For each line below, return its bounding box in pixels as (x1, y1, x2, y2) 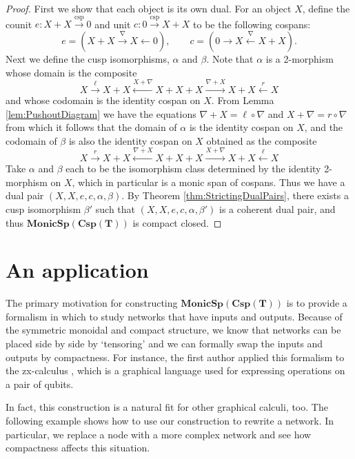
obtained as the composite (206, 133, 317, 147)
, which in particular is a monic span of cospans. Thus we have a (72, 174, 345, 189)
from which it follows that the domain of (6, 120, 177, 134)
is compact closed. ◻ (132, 215, 222, 229)
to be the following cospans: (193, 17, 311, 31)
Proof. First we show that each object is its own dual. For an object (6, 1, 292, 15)
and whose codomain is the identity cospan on (6, 92, 201, 107)
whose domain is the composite (6, 65, 137, 79)
